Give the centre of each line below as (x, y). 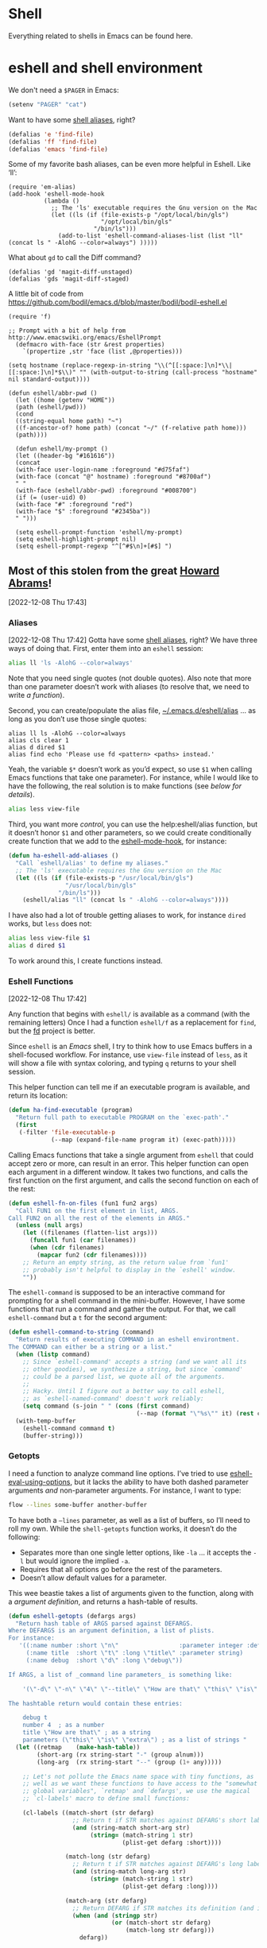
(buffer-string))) (53, 1435)
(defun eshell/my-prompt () (62, 449)
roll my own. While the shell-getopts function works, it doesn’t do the (122, 1528)
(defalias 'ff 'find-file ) (53, 141)
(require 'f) (30, 317)
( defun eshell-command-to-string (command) (81, 1332)
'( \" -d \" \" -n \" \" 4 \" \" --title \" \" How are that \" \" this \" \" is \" (140, 1689)
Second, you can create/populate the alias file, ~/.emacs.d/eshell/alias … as (132, 711)
